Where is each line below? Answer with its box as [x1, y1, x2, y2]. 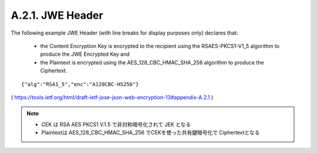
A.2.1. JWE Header [11, 9, 103, 22]
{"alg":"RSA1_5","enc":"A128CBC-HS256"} [21, 81, 139, 87]
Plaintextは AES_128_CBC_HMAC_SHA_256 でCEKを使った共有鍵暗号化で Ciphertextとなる [41, 129, 260, 136]
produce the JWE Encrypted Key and [40, 50, 130, 58]
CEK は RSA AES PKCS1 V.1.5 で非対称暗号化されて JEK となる [41, 121, 191, 128]
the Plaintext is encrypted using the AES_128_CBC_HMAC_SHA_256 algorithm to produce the [40, 59, 264, 66]
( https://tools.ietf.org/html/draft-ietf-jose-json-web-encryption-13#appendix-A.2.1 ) [11, 94, 214, 101]
